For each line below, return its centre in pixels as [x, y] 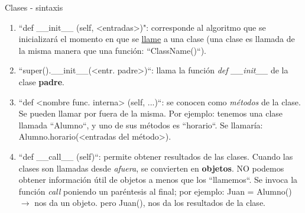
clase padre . [41, 81]
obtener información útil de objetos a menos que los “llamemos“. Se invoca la [158, 180]
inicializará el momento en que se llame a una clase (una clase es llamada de [157, 39]
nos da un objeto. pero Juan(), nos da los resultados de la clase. [150, 203]
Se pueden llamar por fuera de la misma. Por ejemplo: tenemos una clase [151, 113]
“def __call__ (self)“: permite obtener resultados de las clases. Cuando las [156, 156]
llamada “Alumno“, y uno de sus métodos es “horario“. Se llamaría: [141, 125]
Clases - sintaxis [34, 7]
